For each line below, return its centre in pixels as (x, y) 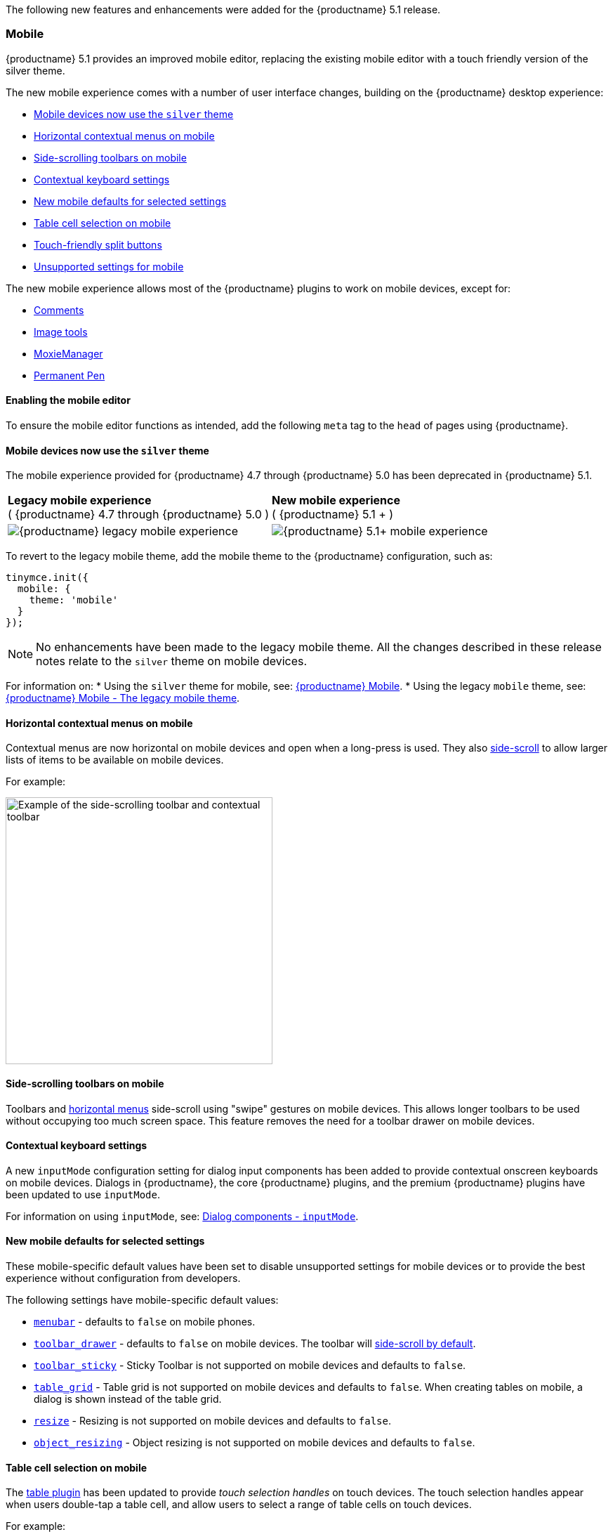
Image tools (61, 332)
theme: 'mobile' (74, 600)
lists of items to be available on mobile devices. (115, 760)
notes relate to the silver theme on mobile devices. (172, 661)
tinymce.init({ (47, 578)
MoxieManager (68, 353)
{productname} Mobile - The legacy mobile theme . (123, 698)
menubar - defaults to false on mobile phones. (145, 1322)
